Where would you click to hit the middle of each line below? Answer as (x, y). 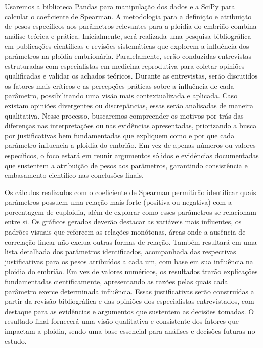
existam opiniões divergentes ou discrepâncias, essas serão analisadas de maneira (129, 105)
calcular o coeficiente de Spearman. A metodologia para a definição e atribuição (128, 16)
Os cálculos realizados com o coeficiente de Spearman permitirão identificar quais (130, 192)
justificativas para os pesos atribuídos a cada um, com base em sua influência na (129, 261)
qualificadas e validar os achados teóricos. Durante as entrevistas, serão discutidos (131, 76)
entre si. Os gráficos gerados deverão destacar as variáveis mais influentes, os (123, 222)
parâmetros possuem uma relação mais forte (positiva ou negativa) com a (118, 202)
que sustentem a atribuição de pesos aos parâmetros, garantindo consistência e (126, 165)
